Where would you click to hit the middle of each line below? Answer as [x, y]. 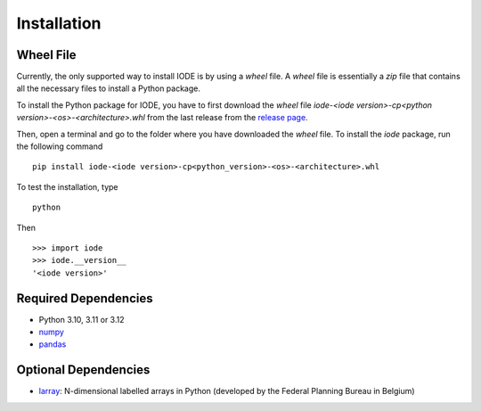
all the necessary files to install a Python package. [108, 88]
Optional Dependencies [83, 370]
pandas [53, 344]
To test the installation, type [68, 186]
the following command [60, 146]
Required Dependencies [85, 298]
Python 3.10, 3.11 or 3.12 [82, 319]
